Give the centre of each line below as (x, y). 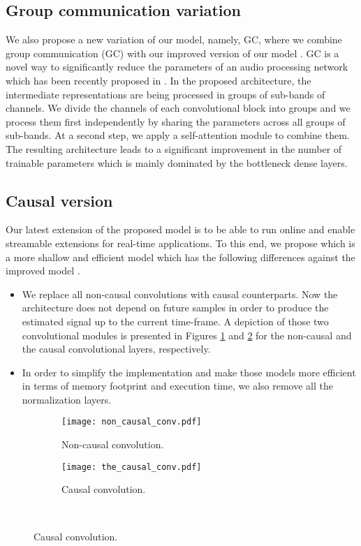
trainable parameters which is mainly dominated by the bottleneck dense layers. (177, 162)
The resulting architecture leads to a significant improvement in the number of (174, 148)
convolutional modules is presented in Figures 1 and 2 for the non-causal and (187, 335)
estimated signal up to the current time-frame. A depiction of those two (175, 321)
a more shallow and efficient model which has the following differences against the (180, 257)
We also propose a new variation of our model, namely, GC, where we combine (174, 39)
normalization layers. (67, 399)
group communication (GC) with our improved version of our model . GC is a (172, 53)
